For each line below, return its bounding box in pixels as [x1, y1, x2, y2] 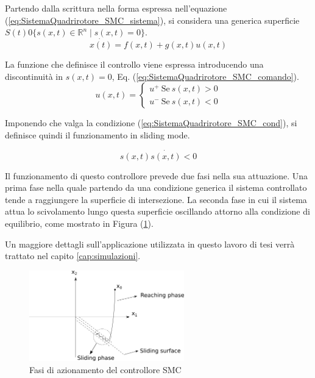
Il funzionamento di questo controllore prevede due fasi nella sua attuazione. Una [5, 169, 308, 182]
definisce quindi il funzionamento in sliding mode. [5, 128, 190, 141]
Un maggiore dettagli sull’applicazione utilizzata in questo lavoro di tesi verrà [5, 237, 295, 250]
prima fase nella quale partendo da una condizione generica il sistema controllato [5, 181, 307, 194]
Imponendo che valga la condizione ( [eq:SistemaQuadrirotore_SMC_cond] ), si [5, 116, 297, 129]
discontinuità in [5, 70, 63, 82]
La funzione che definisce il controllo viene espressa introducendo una [5, 58, 264, 70]
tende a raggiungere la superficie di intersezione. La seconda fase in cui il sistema [5, 193, 307, 205]
